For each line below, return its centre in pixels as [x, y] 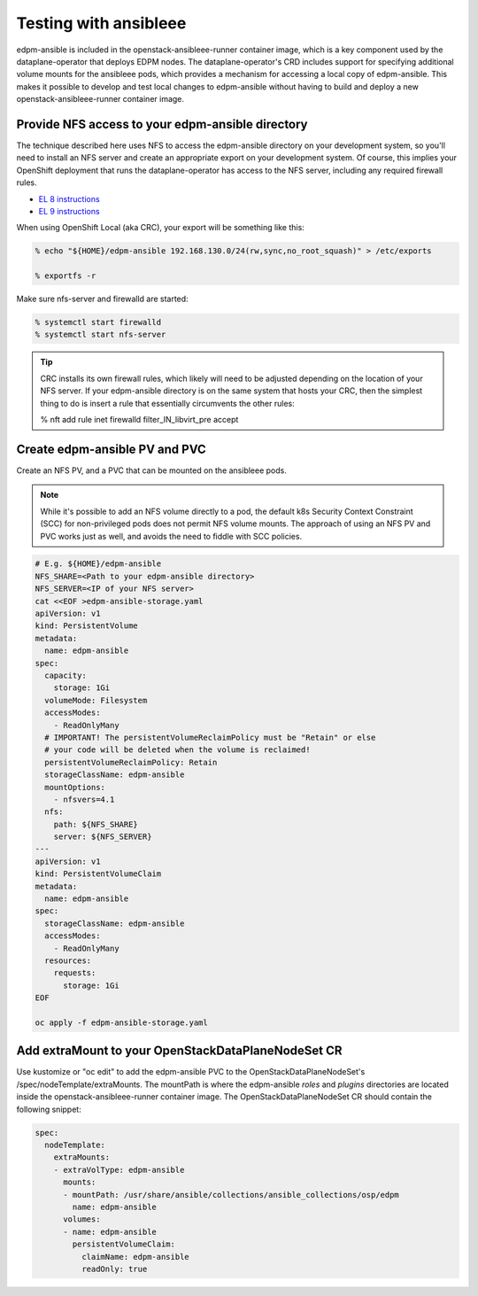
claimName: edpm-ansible [135, 1257]
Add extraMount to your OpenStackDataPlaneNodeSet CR [179, 1051]
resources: [68, 960]
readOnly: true [114, 1269]
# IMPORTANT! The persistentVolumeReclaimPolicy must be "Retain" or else [210, 737]
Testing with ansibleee [101, 23]
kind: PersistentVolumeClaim [98, 874]
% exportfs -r [66, 276]
